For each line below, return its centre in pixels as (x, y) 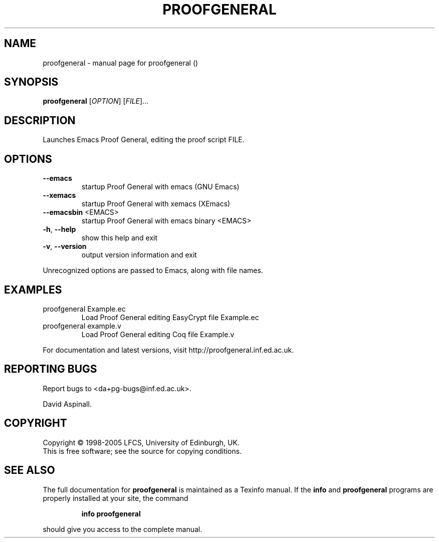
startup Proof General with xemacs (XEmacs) (156, 204)
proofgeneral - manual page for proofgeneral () (121, 63)
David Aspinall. (67, 404)
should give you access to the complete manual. (123, 529)
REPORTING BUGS (51, 369)
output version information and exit (139, 255)
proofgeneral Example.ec (84, 309)
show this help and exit (120, 238)
